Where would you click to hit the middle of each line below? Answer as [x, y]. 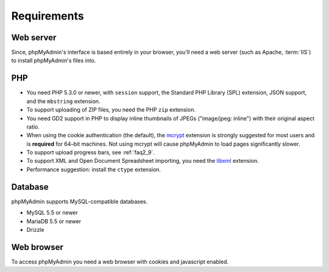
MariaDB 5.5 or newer [54, 221]
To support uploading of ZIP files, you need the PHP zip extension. [111, 110]
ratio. [33, 127]
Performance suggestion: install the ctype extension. [94, 169]
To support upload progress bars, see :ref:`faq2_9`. [90, 152]
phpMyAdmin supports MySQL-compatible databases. [80, 201]
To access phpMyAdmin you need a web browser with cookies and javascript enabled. [120, 262]
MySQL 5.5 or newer [52, 213]
